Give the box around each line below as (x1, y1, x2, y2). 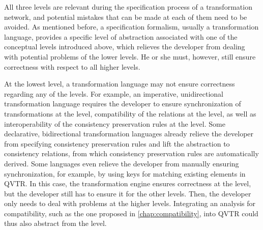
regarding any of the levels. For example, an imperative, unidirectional (4, 88, 224, 99)
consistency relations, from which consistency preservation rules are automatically (4, 148, 259, 159)
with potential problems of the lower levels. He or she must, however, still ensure (4, 51, 256, 62)
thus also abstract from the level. (4, 218, 107, 228)
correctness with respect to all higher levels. (4, 61, 140, 72)
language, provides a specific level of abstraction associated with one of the (4, 31, 238, 42)
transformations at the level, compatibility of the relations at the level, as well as (4, 108, 256, 119)
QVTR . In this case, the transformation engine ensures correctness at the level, (4, 178, 251, 189)
